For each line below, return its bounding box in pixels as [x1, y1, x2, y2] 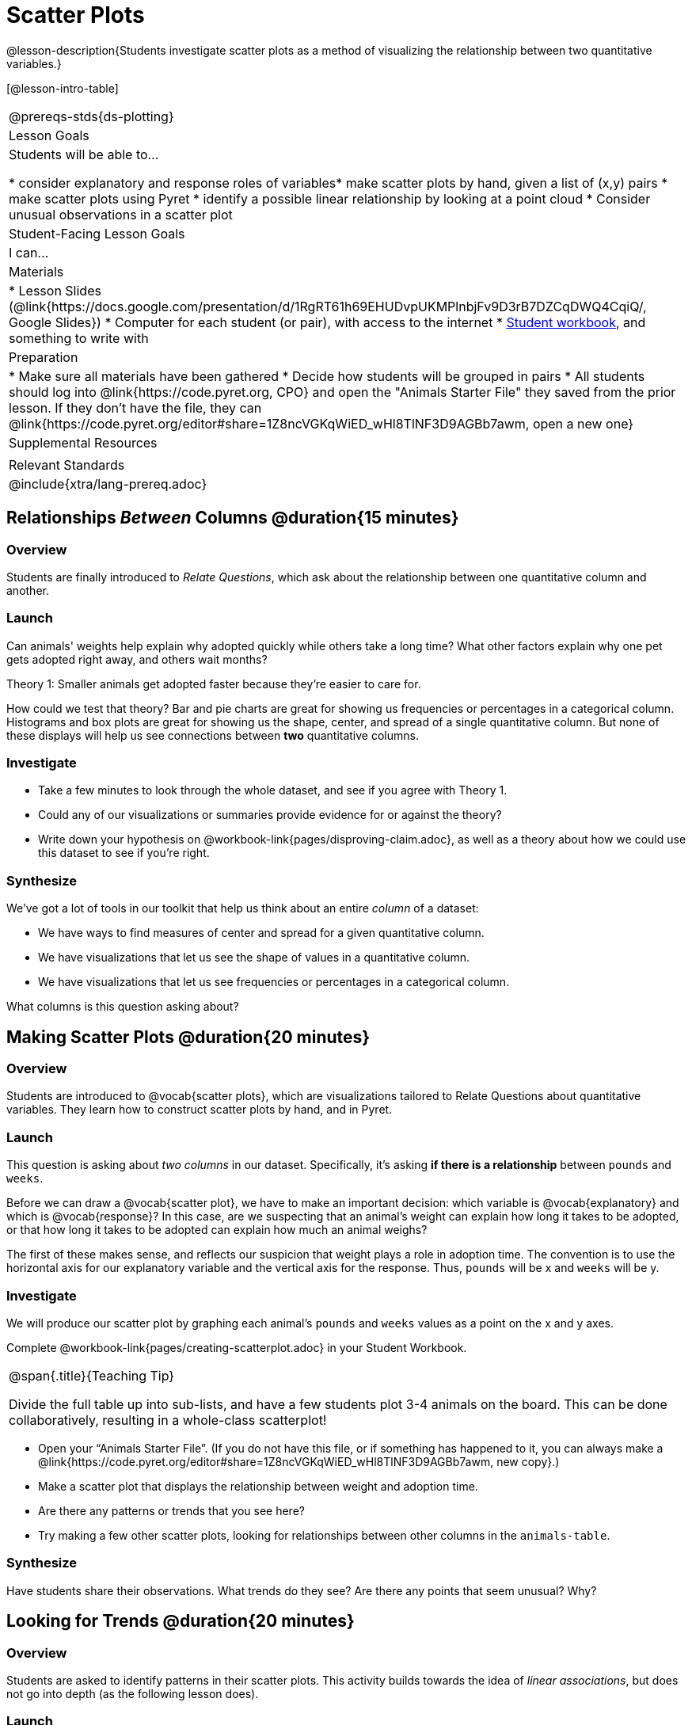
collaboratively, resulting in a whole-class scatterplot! [9, 1411, 327, 1428]
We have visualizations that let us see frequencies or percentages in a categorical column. [38, 975, 510, 989]
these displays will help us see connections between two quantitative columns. [6, 728, 419, 742]
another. [6, 583, 49, 597]
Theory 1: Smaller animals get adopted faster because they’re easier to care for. [6, 676, 421, 691]
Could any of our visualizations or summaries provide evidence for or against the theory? [38, 808, 502, 822]
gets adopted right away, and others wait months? [6, 652, 268, 666]
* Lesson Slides [9, 282, 101, 299]
